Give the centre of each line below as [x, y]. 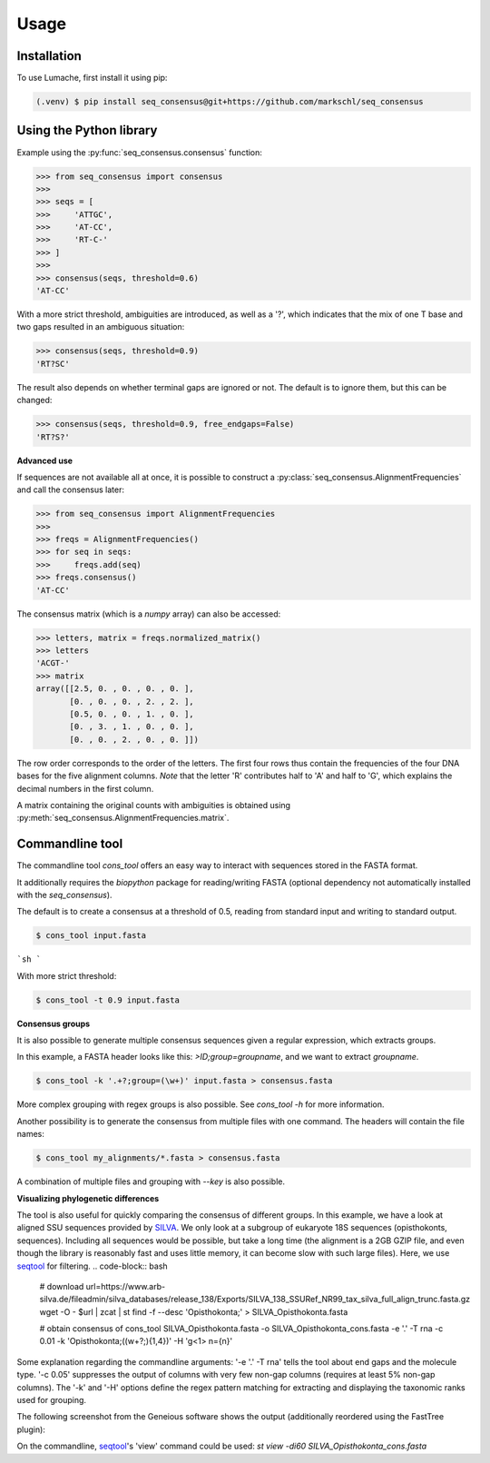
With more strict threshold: [67, 975]
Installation [49, 56]
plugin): [31, 1429]
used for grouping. [51, 1400]
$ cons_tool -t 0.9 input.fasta [108, 1000]
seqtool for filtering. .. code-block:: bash [92, 1266]
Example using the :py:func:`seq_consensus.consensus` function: [140, 152]
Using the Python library [87, 130]
